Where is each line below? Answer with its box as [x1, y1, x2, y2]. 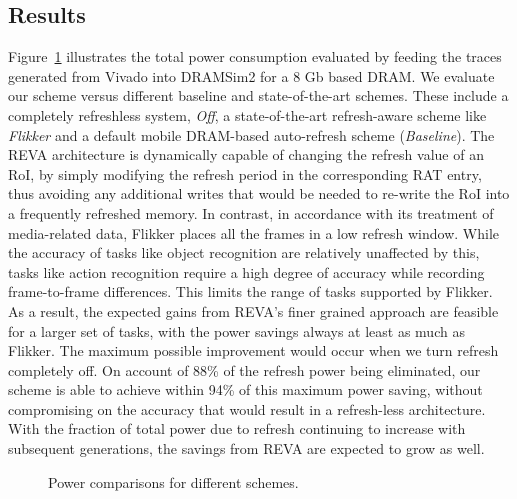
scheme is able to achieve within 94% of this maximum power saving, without [8, 379, 483, 400]
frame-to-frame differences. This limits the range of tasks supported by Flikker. [8, 281, 493, 302]
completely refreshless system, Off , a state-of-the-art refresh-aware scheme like [8, 104, 487, 125]
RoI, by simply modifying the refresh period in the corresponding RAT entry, [8, 163, 482, 184]
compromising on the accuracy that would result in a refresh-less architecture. [8, 398, 486, 419]
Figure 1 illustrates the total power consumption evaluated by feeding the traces [8, 46, 502, 67]
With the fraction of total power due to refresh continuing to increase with [8, 418, 466, 439]
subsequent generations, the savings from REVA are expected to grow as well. [8, 438, 485, 459]
